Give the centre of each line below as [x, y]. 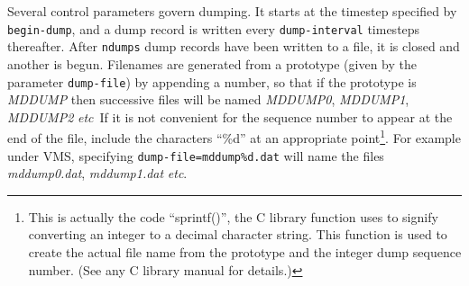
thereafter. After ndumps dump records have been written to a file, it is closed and [234, 46]
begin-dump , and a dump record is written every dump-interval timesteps [214, 28]
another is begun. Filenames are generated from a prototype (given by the [212, 63]
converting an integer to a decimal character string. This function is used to [238, 234]
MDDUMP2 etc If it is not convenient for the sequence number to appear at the [230, 116]
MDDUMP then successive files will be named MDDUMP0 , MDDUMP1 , [208, 99]
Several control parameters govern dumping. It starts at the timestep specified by [232, 11]
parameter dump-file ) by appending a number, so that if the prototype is [212, 81]
